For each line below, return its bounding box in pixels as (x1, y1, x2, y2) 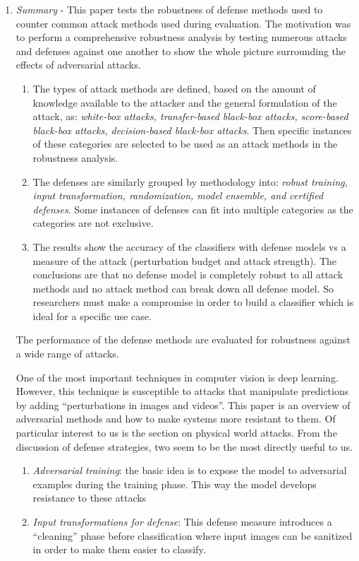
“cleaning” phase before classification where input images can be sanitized (32, 528, 353, 543)
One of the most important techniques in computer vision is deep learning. (16, 370, 339, 384)
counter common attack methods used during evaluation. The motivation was (16, 16, 351, 30)
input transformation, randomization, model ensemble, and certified (32, 188, 324, 203)
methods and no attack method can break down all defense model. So (32, 280, 334, 295)
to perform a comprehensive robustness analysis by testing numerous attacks (16, 30, 347, 45)
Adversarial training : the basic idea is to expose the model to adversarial (32, 463, 347, 478)
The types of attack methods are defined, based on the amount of (32, 81, 316, 95)
